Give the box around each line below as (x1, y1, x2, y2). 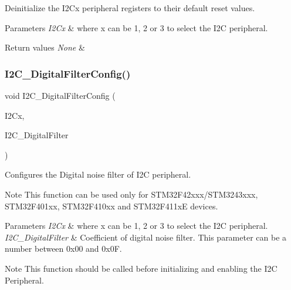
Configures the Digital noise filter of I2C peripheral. (5, 168, 191, 181)
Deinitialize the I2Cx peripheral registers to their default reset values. (5, 2, 255, 14)
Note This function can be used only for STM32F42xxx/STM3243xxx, (5, 188, 258, 200)
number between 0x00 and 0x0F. (5, 242, 122, 255)
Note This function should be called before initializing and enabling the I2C (5, 262, 278, 274)
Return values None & (5, 41, 85, 54)
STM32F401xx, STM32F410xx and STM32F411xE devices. (5, 199, 218, 212)
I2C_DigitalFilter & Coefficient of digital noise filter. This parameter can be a (5, 231, 287, 243)
